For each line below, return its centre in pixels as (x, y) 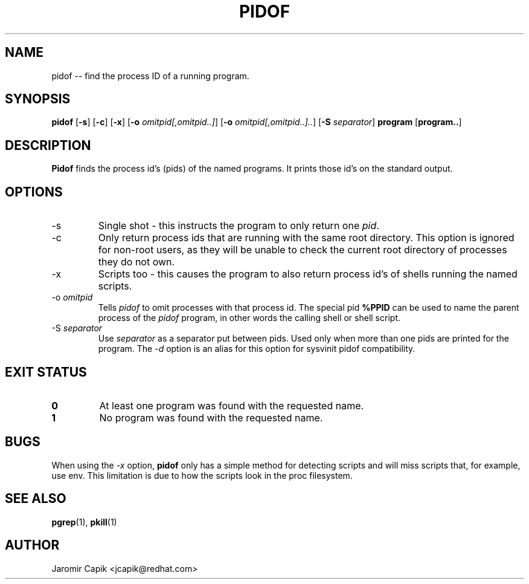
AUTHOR (32, 545)
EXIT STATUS (46, 372)
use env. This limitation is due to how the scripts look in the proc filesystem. (202, 475)
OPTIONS (34, 192)
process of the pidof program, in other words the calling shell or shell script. (249, 318)
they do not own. (136, 262)
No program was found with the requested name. (211, 417)
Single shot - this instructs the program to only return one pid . (239, 226)
